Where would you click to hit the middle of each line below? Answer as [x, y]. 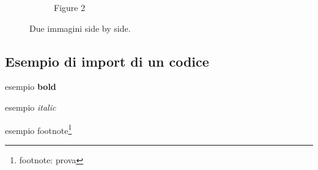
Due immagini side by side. [80, 28]
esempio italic [31, 107]
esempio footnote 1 [39, 129]
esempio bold [31, 87]
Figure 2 [70, 7]
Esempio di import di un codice [107, 61]
